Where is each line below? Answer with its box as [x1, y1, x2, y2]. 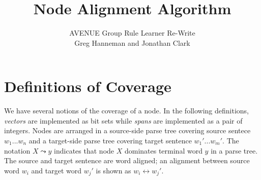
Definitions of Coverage [4, 76, 171, 97]
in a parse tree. [211, 145, 258, 156]
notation [4, 145, 31, 156]
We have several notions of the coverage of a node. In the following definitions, [4, 105, 249, 116]
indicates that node [54, 145, 114, 156]
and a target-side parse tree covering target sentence [28, 135, 192, 146]
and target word [31, 165, 81, 175]
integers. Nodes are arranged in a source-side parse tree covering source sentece [4, 125, 251, 136]
